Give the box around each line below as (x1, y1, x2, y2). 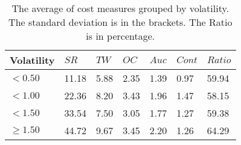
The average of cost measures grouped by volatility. (11, 1, 230, 15)
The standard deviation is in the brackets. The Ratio (8, 15, 233, 29)
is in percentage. (86, 29, 155, 43)
